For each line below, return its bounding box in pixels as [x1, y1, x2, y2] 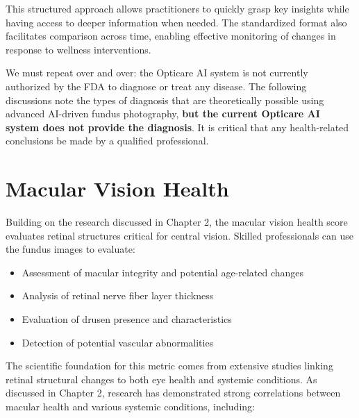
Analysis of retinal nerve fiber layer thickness [22, 288, 214, 303]
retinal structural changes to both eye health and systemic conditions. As [6, 371, 317, 386]
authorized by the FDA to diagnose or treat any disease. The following [6, 78, 307, 93]
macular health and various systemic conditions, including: [6, 399, 255, 413]
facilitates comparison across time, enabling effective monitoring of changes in [6, 28, 336, 43]
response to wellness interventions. [6, 42, 151, 56]
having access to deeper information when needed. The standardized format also [6, 15, 347, 29]
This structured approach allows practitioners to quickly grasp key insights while [6, 1, 349, 15]
